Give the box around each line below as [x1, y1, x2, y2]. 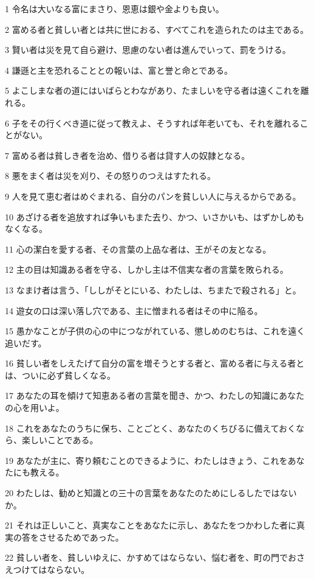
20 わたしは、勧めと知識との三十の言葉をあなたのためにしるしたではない [5, 486, 297, 499]
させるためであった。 [38, 530, 124, 543]
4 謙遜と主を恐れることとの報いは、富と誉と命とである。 [5, 63, 233, 76]
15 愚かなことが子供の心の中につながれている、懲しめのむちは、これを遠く [5, 325, 305, 337]
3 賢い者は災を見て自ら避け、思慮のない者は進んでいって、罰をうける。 [5, 43, 291, 56]
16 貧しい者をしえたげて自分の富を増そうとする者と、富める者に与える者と [5, 357, 305, 370]
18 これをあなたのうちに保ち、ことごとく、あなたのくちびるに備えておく [5, 421, 296, 434]
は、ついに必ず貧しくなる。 [5, 368, 115, 381]
